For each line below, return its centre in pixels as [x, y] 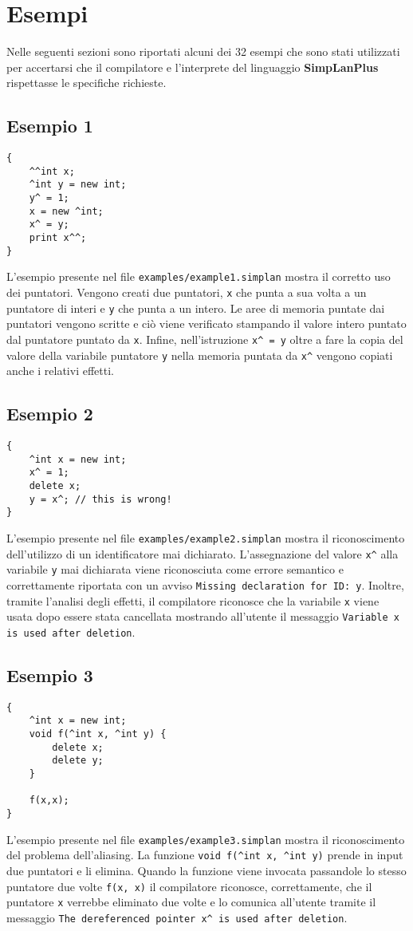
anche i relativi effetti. [60, 371]
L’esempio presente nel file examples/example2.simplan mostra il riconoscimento [206, 537]
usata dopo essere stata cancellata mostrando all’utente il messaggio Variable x [203, 616]
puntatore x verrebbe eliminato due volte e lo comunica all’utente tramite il [191, 902]
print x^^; [58, 238]
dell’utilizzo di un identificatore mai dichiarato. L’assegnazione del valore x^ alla [203, 553]
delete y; [78, 761]
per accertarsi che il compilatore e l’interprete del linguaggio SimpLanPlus [193, 67]
